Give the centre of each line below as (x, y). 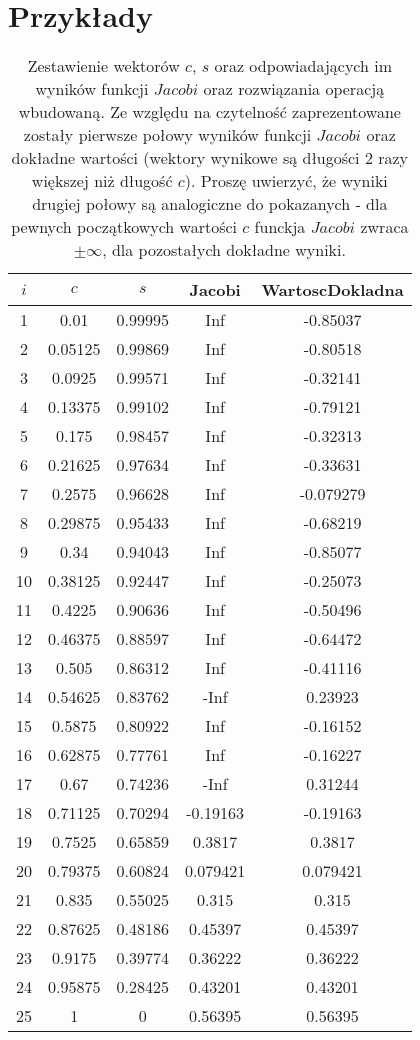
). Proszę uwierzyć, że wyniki (286, 181)
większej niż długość (102, 181)
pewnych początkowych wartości (124, 227)
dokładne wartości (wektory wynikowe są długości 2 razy (210, 158)
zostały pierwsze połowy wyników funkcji (167, 135)
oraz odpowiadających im (303, 66)
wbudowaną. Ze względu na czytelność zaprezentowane (209, 112)
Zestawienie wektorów (103, 66)
